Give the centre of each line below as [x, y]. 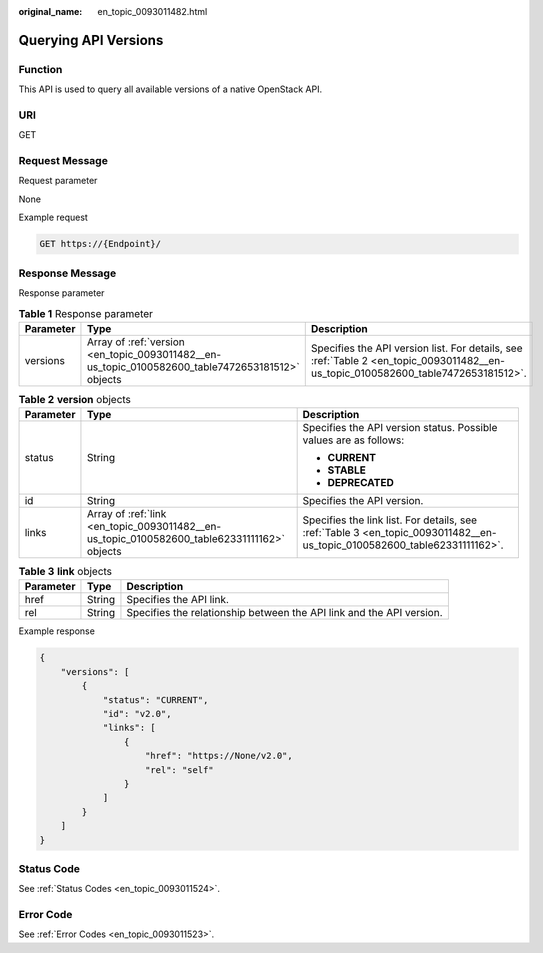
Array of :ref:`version [135, 342]
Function [40, 69]
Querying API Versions [91, 40]
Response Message [67, 273]
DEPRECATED [361, 483]
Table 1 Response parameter [86, 313]
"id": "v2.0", [137, 713]
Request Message [63, 161]
